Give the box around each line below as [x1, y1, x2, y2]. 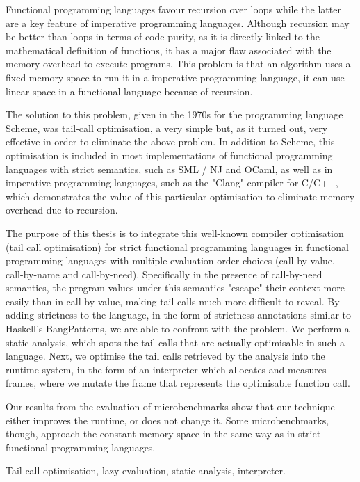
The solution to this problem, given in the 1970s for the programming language [6, 107, 343, 122]
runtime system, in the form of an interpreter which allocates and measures [6, 362, 327, 376]
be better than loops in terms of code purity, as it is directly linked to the [6, 29, 320, 44]
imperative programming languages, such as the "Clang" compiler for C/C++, [6, 175, 338, 190]
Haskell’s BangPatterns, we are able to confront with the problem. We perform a [6, 321, 350, 336]
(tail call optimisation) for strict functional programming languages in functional [6, 239, 349, 254]
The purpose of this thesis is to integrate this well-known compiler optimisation [6, 225, 344, 240]
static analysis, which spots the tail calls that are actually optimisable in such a [6, 335, 345, 349]
